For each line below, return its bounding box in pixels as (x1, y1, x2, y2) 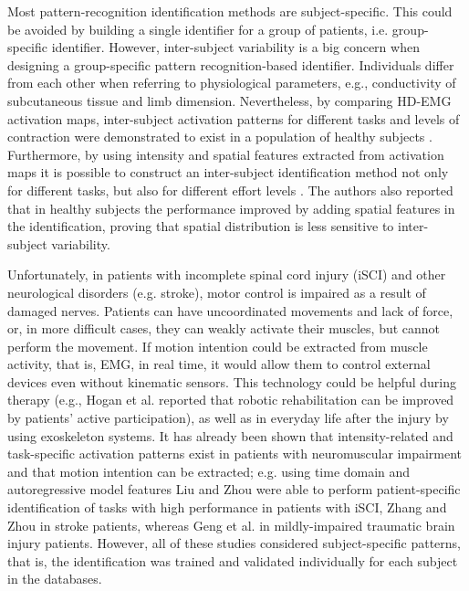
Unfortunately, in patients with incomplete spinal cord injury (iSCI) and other (7, 265, 446, 284)
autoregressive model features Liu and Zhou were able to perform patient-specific (7, 480, 461, 499)
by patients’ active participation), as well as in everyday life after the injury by (7, 408, 449, 427)
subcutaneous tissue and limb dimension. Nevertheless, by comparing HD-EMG (7, 90, 452, 110)
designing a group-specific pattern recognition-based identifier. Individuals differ (7, 55, 454, 74)
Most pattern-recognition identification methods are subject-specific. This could (7, 2, 453, 20)
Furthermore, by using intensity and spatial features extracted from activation (7, 144, 444, 164)
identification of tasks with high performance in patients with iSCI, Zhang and (7, 498, 447, 517)
